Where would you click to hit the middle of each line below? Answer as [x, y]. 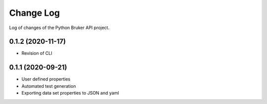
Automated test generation [49, 86]
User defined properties [46, 79]
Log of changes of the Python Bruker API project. [59, 28]
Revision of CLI [37, 53]
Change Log [35, 13]
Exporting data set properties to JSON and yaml [70, 93]
